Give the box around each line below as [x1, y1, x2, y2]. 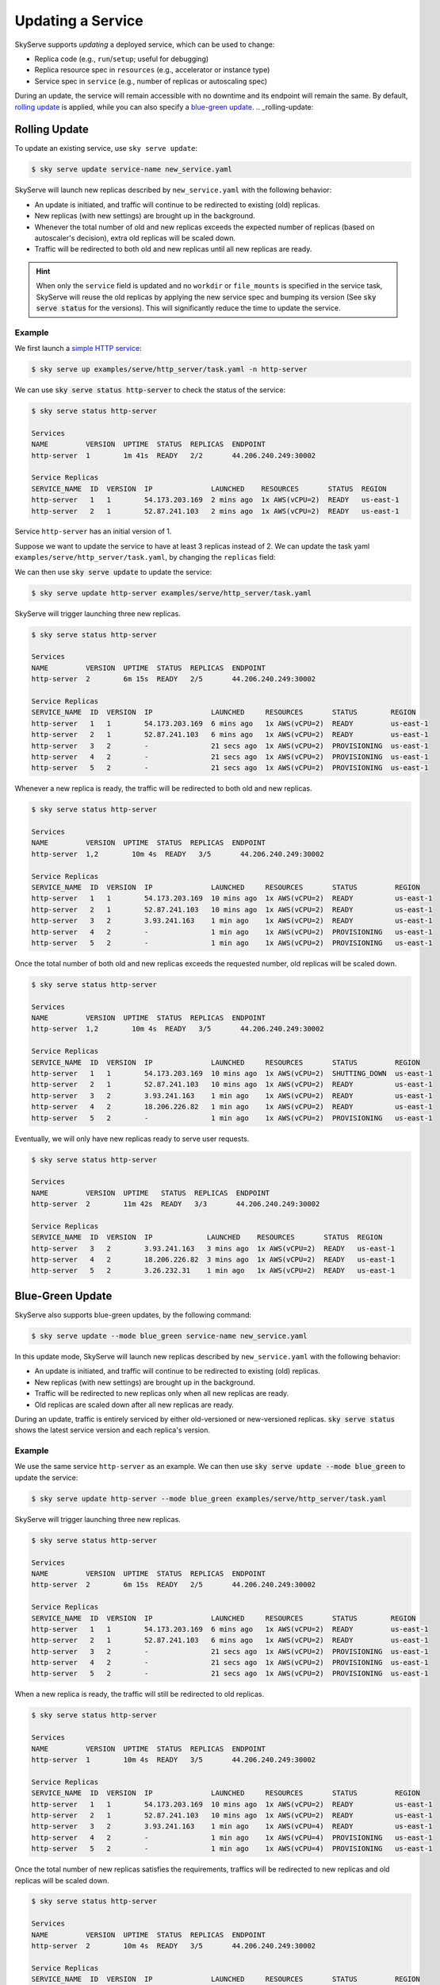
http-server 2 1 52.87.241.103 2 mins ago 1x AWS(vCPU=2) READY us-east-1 [31, 507, 400, 515]
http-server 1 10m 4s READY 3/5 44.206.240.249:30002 [31, 1756, 316, 1764]
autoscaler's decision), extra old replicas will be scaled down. [34, 233, 236, 242]
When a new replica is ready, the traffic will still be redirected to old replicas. [14, 1690, 265, 1699]
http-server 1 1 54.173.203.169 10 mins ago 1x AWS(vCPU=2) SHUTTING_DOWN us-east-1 [31, 1069, 433, 1078]
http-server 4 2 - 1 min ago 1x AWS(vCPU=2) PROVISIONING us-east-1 [31, 927, 433, 936]
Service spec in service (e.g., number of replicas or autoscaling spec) [34, 76, 268, 86]
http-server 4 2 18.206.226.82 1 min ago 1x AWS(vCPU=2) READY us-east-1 [31, 1102, 433, 1112]
